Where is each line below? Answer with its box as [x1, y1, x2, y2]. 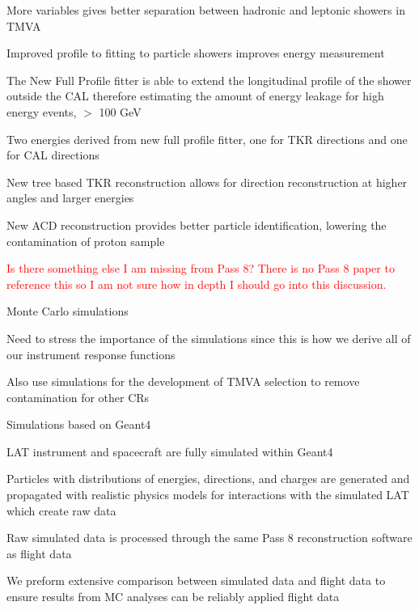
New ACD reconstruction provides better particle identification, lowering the [6, 216, 387, 233]
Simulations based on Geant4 [6, 416, 151, 433]
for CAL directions [6, 146, 99, 163]
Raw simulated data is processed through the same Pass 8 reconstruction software [6, 529, 413, 546]
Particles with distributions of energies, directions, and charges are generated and [6, 470, 410, 487]
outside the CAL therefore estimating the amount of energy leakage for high [6, 87, 384, 104]
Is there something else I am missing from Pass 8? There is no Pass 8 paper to [6, 260, 395, 277]
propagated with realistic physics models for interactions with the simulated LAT [6, 486, 409, 503]
